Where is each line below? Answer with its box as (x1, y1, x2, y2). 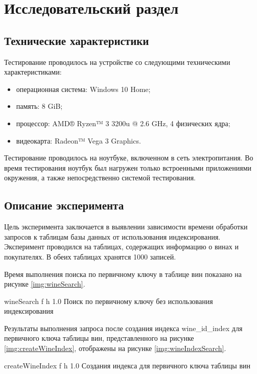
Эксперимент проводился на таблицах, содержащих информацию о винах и (4, 241, 239, 252)
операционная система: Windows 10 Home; (16, 83, 151, 94)
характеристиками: (4, 66, 62, 77)
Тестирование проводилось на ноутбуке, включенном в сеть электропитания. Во (4, 152, 253, 163)
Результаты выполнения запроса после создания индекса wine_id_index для (4, 322, 243, 333)
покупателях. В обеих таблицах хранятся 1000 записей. (4, 251, 176, 262)
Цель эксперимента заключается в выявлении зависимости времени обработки (4, 221, 248, 232)
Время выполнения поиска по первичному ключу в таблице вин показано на (4, 268, 242, 279)
